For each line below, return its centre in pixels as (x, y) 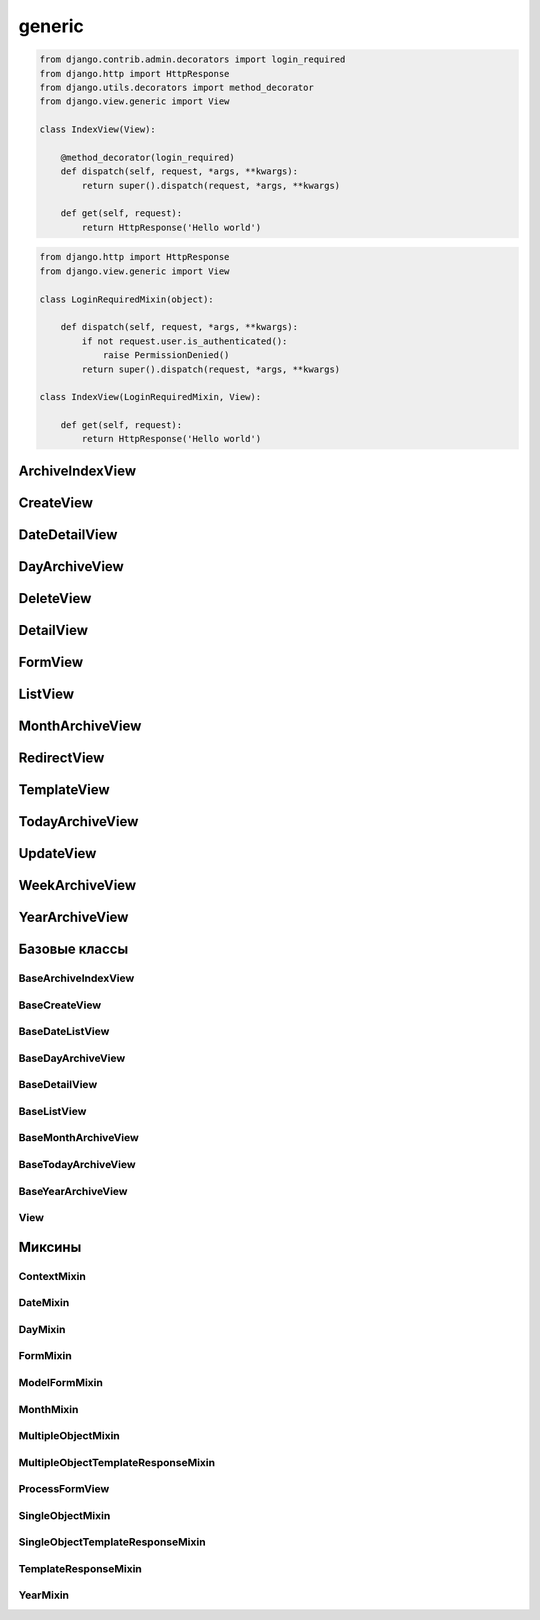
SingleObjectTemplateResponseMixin (112, 1542)
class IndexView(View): (98, 129)
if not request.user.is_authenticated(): (184, 341)
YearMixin (44, 1595)
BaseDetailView (58, 1085)
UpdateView (57, 853)
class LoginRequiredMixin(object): (126, 299)
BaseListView (52, 1111)
